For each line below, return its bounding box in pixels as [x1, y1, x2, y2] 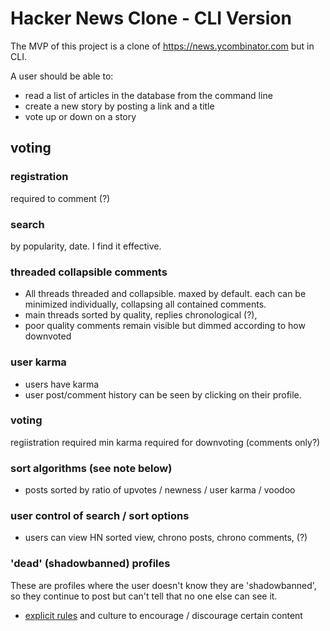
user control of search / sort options [10, 509, 190, 523]
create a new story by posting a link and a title [24, 100, 215, 112]
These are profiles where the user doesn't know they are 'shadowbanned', [10, 579, 317, 591]
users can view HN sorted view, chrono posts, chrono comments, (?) [24, 532, 308, 544]
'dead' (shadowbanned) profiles [10, 557, 171, 571]
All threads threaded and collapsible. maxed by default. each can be [24, 288, 307, 300]
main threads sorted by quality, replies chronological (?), [24, 309, 258, 321]
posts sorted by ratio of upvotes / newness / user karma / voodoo [24, 484, 296, 496]
